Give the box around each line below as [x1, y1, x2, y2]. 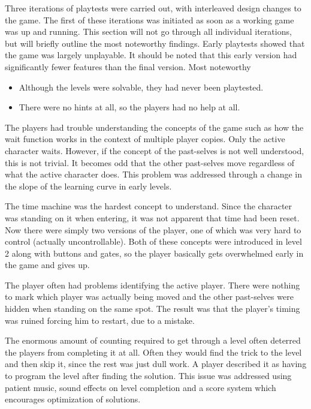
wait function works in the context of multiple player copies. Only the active [5, 133, 285, 145]
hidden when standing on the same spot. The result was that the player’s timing [5, 302, 300, 315]
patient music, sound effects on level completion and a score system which [5, 381, 276, 393]
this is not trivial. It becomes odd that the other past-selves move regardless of [5, 156, 294, 169]
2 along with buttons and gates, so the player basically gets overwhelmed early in [5, 246, 304, 259]
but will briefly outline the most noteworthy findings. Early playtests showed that [5, 37, 305, 49]
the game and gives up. [5, 258, 90, 271]
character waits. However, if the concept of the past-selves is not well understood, [5, 144, 304, 157]
